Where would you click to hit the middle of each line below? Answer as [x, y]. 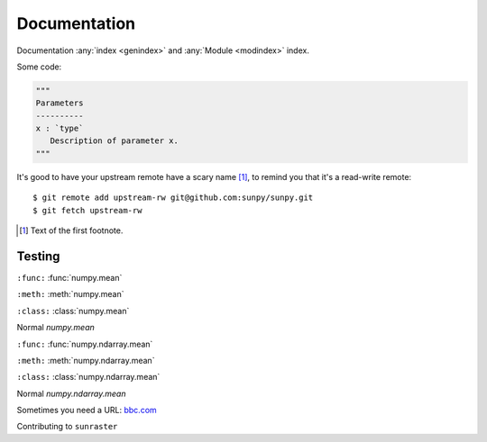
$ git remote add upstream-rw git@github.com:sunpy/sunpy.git [173, 198]
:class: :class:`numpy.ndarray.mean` [88, 377]
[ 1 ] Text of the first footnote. [71, 230]
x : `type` [60, 129]
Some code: [39, 67]
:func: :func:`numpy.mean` [69, 277]
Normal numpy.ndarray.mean [71, 393]
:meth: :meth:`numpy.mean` [70, 294]
